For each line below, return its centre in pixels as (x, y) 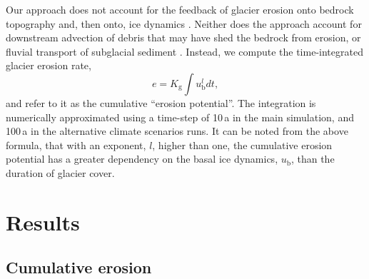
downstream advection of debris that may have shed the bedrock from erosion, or (183, 37)
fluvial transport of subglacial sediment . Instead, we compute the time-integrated (184, 51)
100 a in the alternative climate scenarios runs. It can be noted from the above (177, 131)
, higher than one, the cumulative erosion (242, 144)
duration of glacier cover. (60, 172)
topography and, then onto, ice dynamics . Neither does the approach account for (184, 23)
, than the (313, 159)
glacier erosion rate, (49, 65)
